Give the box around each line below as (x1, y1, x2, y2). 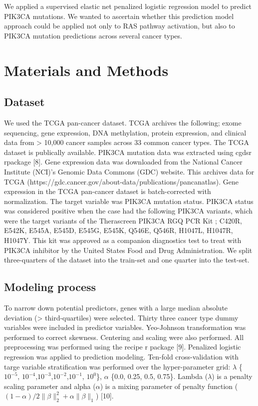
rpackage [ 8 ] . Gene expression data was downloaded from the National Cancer (4, 156, 243, 167)
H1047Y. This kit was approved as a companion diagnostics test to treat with (4, 235, 242, 245)
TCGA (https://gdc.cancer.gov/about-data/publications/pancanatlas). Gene (4, 176, 239, 186)
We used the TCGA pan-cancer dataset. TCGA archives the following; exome (4, 117, 242, 127)
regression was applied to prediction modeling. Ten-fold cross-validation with (4, 351, 239, 362)
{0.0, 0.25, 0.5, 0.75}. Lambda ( (111, 371, 208, 381)
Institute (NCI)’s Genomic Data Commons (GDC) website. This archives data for (4, 166, 255, 176)
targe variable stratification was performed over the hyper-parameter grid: (4, 361, 231, 371)
